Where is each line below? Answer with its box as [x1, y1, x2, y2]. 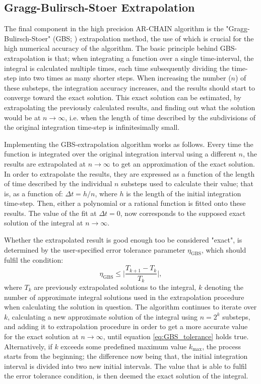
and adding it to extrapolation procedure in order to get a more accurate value [4, 321, 248, 332]
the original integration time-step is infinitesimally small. [4, 122, 180, 132]
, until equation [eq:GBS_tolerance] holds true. [103, 331, 249, 341]
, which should [201, 244, 246, 255]
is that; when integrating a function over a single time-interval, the [47, 52, 254, 63]
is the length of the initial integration [126, 188, 241, 198]
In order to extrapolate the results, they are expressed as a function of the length [4, 168, 255, 179]
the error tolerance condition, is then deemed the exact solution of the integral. [4, 370, 248, 381]
